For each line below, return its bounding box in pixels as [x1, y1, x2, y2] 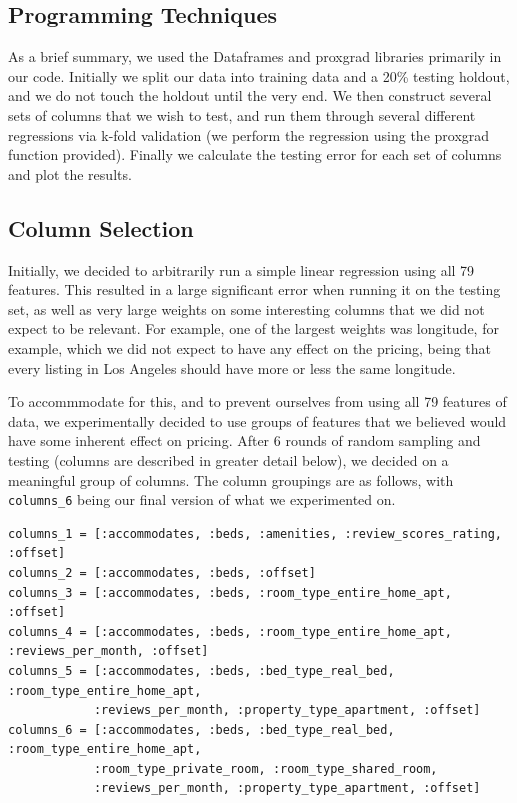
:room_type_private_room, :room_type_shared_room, [93, 761, 438, 776]
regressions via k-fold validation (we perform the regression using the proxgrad [8, 124, 490, 145]
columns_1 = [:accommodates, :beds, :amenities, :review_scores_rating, [8, 526, 502, 541]
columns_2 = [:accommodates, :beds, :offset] [8, 565, 316, 580]
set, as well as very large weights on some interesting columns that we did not [8, 298, 485, 319]
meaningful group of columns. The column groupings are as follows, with [8, 469, 454, 490]
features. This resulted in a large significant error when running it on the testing [8, 279, 501, 300]
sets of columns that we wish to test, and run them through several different [8, 104, 476, 125]
